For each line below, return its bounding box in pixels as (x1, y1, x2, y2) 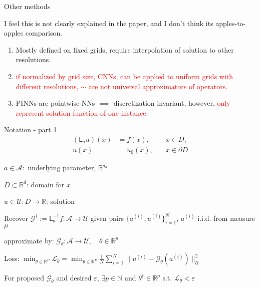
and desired (56, 272, 92, 283)
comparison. (25, 28, 63, 38)
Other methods (4, 1, 51, 11)
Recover (4, 212, 29, 223)
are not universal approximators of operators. (88, 81, 228, 91)
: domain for (27, 179, 65, 189)
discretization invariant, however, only (113, 98, 230, 108)
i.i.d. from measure (197, 212, 255, 223)
